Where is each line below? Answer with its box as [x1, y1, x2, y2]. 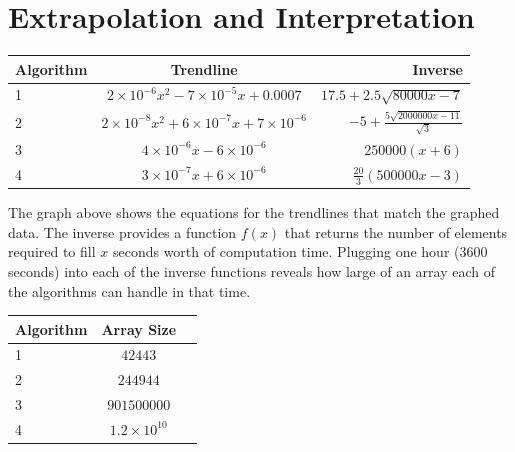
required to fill [8, 241, 96, 262]
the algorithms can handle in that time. [8, 280, 251, 301]
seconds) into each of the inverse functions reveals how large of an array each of [8, 260, 496, 281]
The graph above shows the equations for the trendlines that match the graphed [8, 202, 500, 223]
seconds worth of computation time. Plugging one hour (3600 [112, 241, 488, 262]
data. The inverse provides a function [8, 221, 237, 242]
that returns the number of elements [284, 221, 508, 242]
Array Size [101, 318, 177, 339]
